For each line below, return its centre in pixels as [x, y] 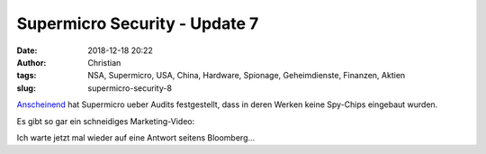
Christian [104, 62]
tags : [27, 76]
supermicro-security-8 [130, 88]
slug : [26, 88]
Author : [31, 62]
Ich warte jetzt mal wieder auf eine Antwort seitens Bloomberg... [136, 137]
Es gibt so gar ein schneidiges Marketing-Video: [106, 121]
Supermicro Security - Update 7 [138, 23]
